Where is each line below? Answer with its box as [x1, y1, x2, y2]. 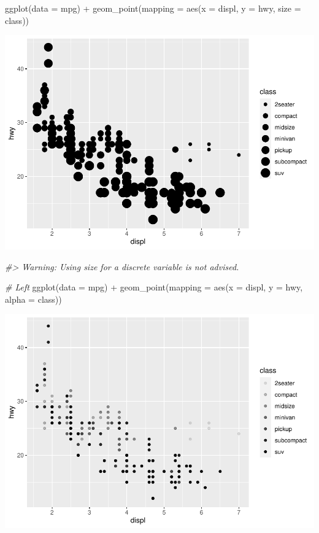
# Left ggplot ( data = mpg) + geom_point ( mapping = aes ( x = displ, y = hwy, [5, 281, 303, 294]
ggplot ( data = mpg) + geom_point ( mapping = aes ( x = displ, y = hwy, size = [5, 2, 301, 14]
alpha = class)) [5, 292, 62, 305]
